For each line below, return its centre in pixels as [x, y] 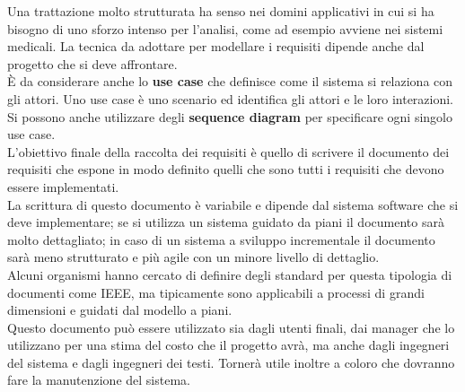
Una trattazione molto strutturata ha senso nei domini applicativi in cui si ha [221, 11]
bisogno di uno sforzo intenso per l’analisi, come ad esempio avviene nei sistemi [225, 28]
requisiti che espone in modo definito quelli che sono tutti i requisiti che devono [226, 169]
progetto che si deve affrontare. [92, 63]
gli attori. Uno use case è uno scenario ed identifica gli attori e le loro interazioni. [231, 98]
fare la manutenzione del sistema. [99, 380]
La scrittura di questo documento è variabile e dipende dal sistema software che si [233, 204]
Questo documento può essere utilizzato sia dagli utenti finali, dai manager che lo [231, 327]
